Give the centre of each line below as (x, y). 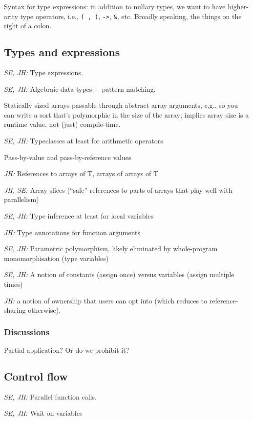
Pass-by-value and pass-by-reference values (68, 157)
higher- (238, 6)
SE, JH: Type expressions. (43, 72)
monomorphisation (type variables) (56, 258)
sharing (15, 310)
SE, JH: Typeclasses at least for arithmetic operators (84, 141)
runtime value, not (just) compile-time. (62, 124)
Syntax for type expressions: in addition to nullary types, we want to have (115, 6)
